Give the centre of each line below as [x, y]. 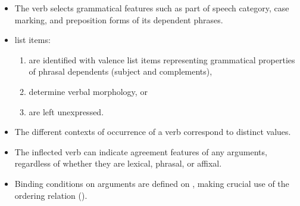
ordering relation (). [51, 195]
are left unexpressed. [66, 111]
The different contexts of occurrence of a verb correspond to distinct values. [153, 132]
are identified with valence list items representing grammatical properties [162, 59]
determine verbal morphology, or [88, 91]
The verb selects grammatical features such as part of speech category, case [152, 8]
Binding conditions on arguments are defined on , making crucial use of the [152, 183]
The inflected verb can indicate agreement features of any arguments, [141, 151]
